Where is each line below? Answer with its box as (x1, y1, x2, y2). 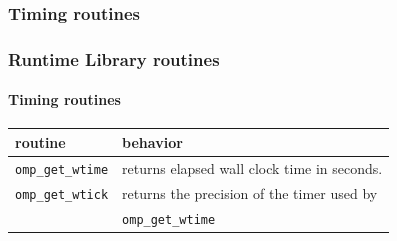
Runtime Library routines (8, 46, 220, 71)
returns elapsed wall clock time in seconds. (122, 157, 383, 178)
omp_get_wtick (15, 187, 109, 202)
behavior (122, 131, 183, 152)
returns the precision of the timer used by (122, 182, 378, 203)
